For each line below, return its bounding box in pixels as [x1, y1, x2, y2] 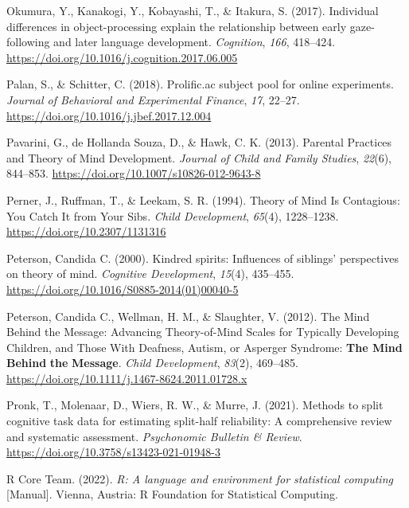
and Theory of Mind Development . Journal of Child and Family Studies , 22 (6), [6, 149, 392, 166]
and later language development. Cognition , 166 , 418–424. [53, 33, 336, 50]
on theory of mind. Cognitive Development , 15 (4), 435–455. [6, 265, 294, 282]
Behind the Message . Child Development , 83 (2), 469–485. [6, 354, 298, 371]
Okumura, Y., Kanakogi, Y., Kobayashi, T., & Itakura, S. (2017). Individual [6, 2, 379, 18]
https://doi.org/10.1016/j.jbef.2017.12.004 [6, 107, 212, 123]
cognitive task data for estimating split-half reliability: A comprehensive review [6, 412, 392, 429]
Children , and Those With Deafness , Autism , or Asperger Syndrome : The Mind [6, 338, 403, 355]
